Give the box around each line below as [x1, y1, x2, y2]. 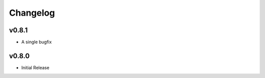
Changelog [9, 7, 55, 18]
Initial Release [21, 64, 50, 71]
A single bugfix [21, 39, 52, 45]
